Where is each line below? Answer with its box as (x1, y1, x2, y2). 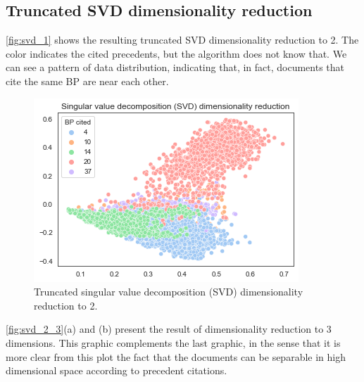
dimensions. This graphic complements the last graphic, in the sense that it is (6, 335, 341, 350)
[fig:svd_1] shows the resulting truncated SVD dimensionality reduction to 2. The (6, 32, 359, 47)
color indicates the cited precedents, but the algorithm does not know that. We (6, 46, 347, 61)
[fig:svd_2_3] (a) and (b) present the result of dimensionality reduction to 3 (6, 321, 332, 336)
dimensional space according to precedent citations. (6, 363, 227, 378)
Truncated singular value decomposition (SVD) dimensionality (34, 284, 303, 299)
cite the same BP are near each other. (6, 73, 169, 88)
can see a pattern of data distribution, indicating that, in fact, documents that (6, 60, 345, 75)
